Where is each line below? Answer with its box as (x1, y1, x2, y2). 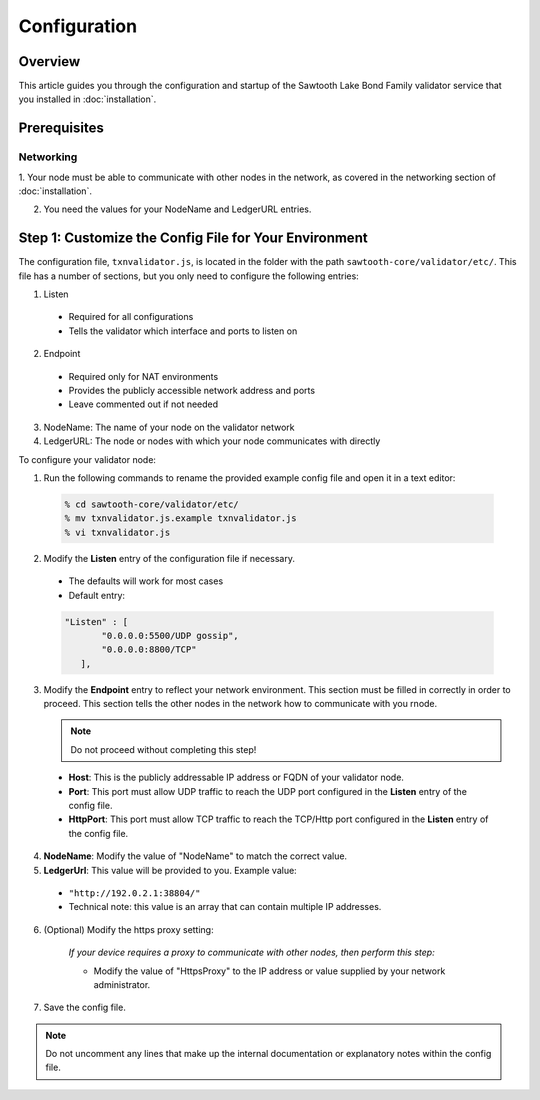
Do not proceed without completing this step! (70, 743, 257, 755)
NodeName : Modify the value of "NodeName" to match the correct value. (43, 850, 348, 862)
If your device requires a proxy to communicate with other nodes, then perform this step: (68, 946, 435, 959)
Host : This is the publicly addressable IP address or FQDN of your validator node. (68, 771, 405, 784)
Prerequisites (18, 120, 104, 137)
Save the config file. (43, 1001, 127, 1014)
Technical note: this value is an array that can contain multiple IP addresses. (68, 901, 382, 913)
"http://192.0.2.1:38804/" (68, 887, 201, 899)
